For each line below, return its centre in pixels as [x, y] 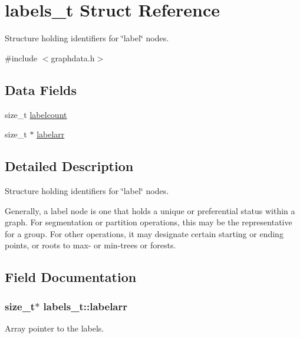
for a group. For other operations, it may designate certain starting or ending [144, 233]
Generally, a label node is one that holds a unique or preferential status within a [150, 210]
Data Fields [41, 89]
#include [21, 58]
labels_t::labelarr [85, 306]
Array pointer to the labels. [55, 328]
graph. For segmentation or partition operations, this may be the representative [149, 222]
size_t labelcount [36, 114]
